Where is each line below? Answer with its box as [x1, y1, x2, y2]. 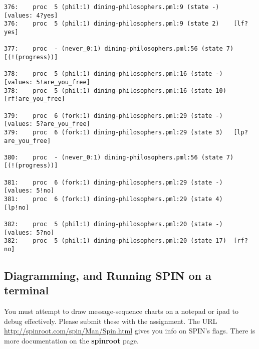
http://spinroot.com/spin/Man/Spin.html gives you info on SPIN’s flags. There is [4, 325, 255, 336]
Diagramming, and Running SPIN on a [4, 268, 211, 283]
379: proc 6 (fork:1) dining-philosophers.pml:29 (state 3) [4, 128, 223, 136]
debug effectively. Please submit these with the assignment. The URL [4, 315, 217, 326]
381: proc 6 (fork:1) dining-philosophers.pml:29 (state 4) [4, 196, 223, 203]
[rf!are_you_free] [4, 95, 65, 103]
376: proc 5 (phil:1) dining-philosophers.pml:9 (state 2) [4, 20, 219, 28]
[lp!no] [4, 204, 30, 211]
